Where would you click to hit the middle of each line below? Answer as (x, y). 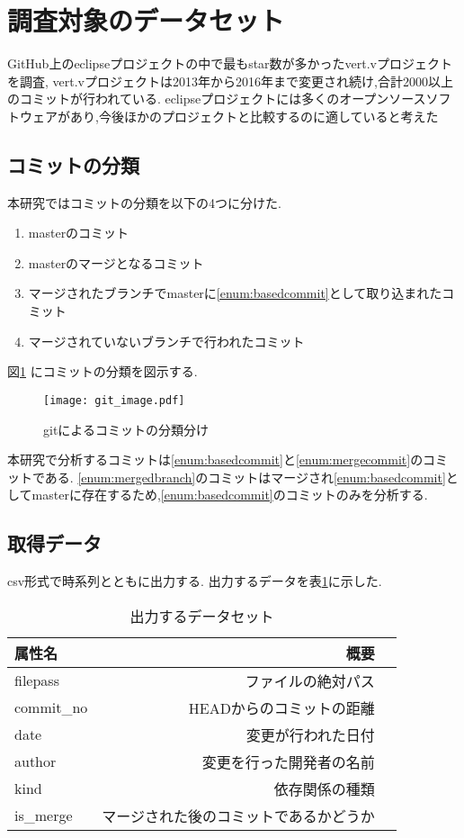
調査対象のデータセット (146, 20)
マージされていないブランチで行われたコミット (166, 341)
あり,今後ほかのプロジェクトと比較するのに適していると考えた (254, 116)
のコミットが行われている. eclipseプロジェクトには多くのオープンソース (217, 99)
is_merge (44, 815)
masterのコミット (79, 233)
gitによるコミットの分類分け (126, 429)
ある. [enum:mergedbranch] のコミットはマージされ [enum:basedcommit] (245, 477)
